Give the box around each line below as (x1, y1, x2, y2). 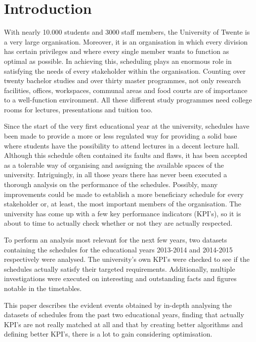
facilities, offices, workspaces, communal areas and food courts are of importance (4, 85, 248, 95)
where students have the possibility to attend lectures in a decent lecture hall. (4, 140, 240, 150)
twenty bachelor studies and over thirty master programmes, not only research (4, 75, 241, 86)
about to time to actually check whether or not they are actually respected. (4, 218, 233, 228)
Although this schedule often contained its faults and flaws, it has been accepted (4, 150, 248, 160)
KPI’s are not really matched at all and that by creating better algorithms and (4, 319, 243, 329)
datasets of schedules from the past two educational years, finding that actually (4, 309, 244, 320)
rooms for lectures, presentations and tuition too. (4, 104, 153, 114)
